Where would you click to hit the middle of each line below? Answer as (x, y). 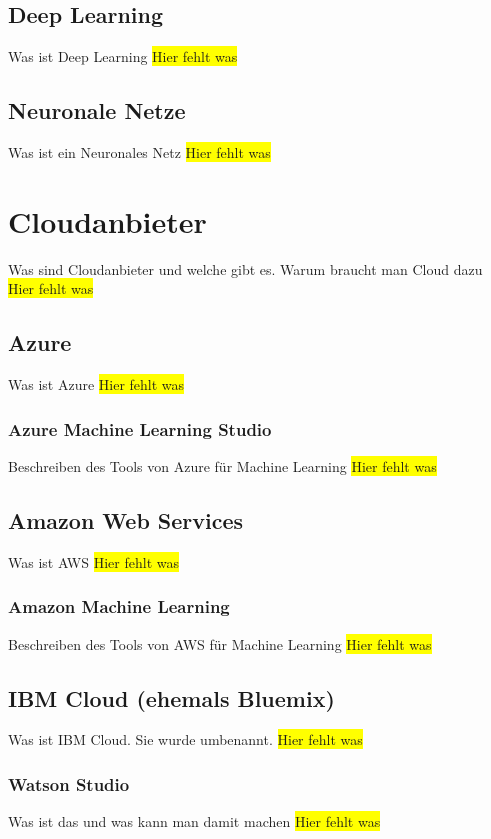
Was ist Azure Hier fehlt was (96, 384)
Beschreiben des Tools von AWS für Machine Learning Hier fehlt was (220, 643)
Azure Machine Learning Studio (140, 428)
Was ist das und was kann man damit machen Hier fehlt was (194, 821)
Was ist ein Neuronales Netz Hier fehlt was (139, 152)
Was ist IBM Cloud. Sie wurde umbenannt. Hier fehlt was (185, 739)
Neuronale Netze (97, 110)
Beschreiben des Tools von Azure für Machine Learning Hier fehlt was (222, 465)
